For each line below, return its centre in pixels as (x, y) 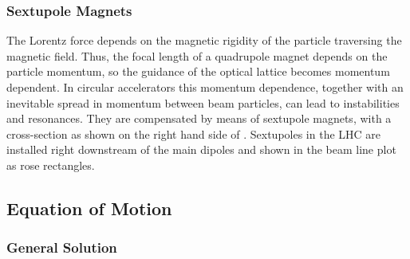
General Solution (62, 247)
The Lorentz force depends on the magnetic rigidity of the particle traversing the (204, 40)
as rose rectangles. (51, 165)
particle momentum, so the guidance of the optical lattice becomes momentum (198, 71)
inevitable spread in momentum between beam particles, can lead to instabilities (203, 102)
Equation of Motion (89, 208)
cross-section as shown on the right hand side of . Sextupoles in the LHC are (194, 133)
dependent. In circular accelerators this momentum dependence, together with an (205, 87)
